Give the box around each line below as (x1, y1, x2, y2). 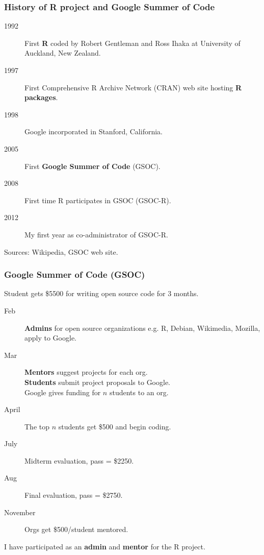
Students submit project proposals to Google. (24, 376, 171, 387)
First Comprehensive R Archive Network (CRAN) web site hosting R (24, 82, 242, 92)
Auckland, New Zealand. (24, 47, 101, 58)
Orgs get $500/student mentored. (24, 524, 128, 535)
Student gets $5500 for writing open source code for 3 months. (4, 288, 199, 299)
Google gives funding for (24, 387, 101, 397)
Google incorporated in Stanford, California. (24, 126, 163, 137)
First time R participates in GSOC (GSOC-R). (24, 195, 171, 205)
